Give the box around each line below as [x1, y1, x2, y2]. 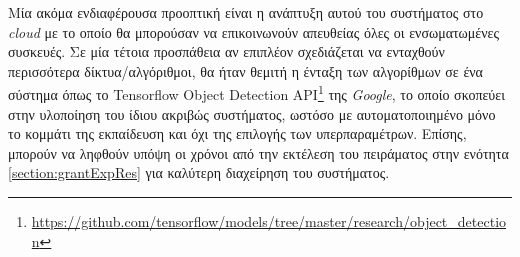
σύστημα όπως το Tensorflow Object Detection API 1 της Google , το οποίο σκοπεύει [8, 81, 505, 105]
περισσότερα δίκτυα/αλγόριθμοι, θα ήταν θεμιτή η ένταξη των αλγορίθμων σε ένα [8, 60, 483, 81]
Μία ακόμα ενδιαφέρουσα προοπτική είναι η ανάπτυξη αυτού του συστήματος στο [8, 2, 484, 22]
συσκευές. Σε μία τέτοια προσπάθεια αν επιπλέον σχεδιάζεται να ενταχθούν [8, 41, 445, 62]
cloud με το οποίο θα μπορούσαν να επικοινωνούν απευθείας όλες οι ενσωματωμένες [8, 21, 499, 42]
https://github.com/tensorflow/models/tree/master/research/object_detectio [31, 211, 507, 231]
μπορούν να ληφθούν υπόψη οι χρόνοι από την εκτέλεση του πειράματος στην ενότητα [8, 142, 509, 163]
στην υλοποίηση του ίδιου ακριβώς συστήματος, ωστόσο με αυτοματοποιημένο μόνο [8, 103, 496, 124]
